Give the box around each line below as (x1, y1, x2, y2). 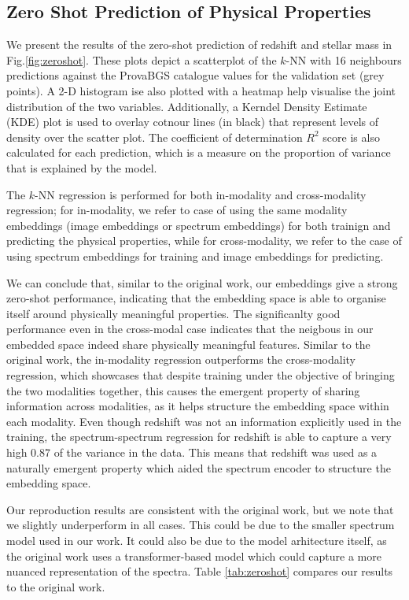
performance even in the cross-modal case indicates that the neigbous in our (6, 320, 374, 337)
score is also (322, 128, 380, 145)
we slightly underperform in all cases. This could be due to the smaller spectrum (6, 517, 395, 533)
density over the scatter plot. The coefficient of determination (6, 128, 303, 145)
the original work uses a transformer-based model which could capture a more (6, 547, 381, 564)
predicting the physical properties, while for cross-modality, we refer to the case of (6, 232, 402, 249)
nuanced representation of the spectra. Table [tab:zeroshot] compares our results (6, 563, 393, 580)
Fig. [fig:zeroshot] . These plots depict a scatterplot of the (6, 51, 277, 68)
